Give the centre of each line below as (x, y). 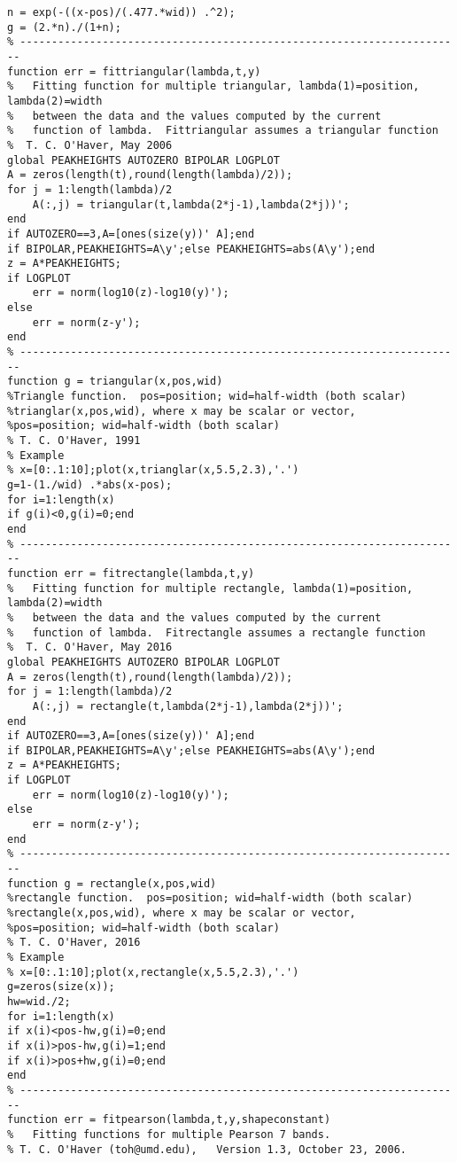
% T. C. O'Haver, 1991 (74, 441)
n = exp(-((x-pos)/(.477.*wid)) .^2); (121, 12)
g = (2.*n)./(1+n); (64, 27)
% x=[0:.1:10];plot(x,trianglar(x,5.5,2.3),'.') (153, 470)
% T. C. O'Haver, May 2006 (90, 145)
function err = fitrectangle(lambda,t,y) (131, 573)
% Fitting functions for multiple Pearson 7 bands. (169, 1134)
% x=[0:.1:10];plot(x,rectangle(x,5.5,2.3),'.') (153, 972)
